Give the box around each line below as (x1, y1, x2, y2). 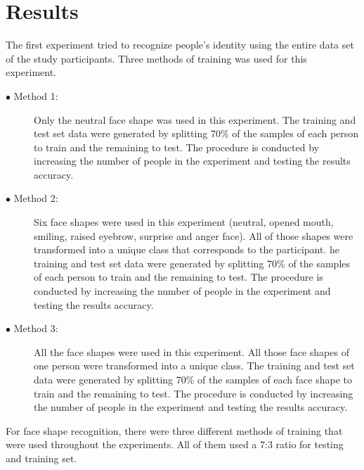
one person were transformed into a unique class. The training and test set (34, 358, 355, 373)
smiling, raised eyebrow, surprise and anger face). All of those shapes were (34, 228, 353, 243)
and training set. (6, 450, 77, 465)
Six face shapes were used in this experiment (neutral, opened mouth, (34, 215, 334, 229)
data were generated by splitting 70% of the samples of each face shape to (34, 372, 352, 386)
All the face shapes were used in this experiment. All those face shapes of (34, 344, 349, 359)
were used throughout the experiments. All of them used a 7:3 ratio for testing (6, 437, 344, 452)
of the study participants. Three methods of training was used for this (6, 51, 307, 65)
